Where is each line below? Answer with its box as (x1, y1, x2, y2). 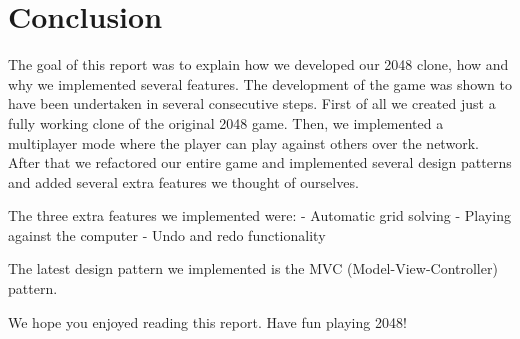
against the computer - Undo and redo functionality (8, 224, 326, 245)
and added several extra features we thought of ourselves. (8, 171, 359, 192)
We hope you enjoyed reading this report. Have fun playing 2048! (8, 311, 407, 332)
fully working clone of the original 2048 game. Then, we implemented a (8, 112, 444, 133)
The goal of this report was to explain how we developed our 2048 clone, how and (8, 54, 509, 75)
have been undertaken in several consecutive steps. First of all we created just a (8, 93, 496, 114)
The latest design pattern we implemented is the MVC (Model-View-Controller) (8, 258, 498, 279)
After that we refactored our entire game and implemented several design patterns (8, 152, 512, 173)
